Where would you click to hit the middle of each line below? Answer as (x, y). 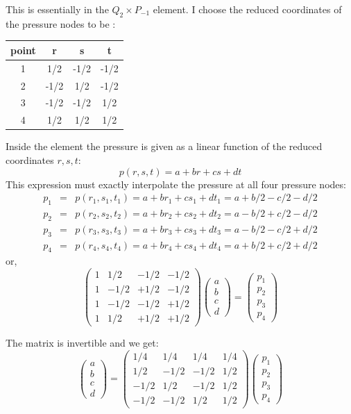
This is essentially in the (57, 9)
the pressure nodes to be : (61, 23)
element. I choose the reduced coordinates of (247, 9)
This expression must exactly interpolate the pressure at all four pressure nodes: (176, 184)
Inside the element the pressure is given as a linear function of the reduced (164, 146)
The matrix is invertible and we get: (82, 343)
